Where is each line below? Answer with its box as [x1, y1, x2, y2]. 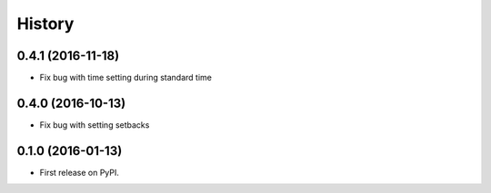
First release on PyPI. [39, 167, 120, 178]
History [16, 14, 75, 34]
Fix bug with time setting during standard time [39, 72, 213, 83]
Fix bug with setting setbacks [39, 119, 150, 130]
